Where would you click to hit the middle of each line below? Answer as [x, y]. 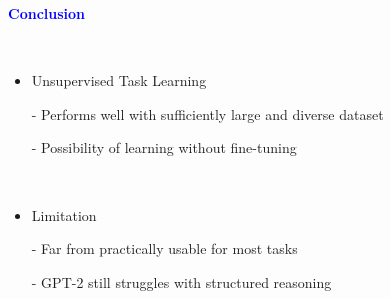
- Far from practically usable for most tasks [164, 248]
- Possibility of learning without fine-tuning [164, 147]
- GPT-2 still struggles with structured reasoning [181, 281]
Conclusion [47, 13]
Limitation [64, 214]
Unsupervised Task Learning [119, 80]
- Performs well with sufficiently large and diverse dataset [207, 113]
